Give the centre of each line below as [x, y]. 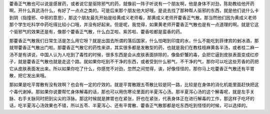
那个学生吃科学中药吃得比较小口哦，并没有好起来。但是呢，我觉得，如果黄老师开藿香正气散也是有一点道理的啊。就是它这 [134, 24]
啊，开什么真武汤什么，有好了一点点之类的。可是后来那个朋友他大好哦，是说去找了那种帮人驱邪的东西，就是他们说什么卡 [134, 10]
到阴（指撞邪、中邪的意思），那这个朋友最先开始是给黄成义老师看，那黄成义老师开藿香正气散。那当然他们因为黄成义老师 [133, 17]
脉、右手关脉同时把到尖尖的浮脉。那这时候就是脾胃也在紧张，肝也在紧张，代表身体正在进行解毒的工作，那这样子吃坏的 [132, 99]
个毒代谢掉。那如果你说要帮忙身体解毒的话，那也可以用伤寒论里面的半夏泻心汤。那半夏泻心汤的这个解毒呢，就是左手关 [132, 92]
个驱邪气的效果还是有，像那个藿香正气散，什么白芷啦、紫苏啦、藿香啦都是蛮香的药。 [97, 31]
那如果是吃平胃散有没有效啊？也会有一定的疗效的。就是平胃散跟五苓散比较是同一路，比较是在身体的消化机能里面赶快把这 [134, 85]
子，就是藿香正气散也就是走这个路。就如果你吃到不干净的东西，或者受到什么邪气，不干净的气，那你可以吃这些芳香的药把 [134, 62]
